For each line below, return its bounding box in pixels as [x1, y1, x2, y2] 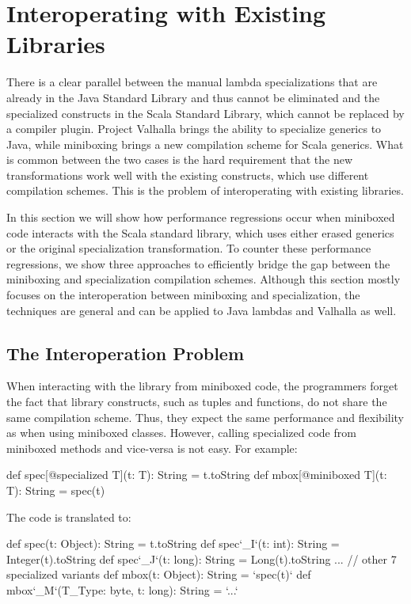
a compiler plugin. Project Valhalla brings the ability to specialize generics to [6, 120, 382, 137]
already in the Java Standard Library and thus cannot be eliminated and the [6, 89, 380, 105]
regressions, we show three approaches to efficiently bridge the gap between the [6, 255, 390, 272]
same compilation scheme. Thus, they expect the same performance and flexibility [6, 408, 405, 425]
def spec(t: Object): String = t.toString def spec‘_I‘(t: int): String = [6, 535, 340, 552]
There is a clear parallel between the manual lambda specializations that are [6, 74, 378, 90]
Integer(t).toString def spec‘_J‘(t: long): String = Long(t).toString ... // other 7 [6, 550, 397, 567]
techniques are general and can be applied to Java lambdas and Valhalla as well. [6, 302, 397, 318]
